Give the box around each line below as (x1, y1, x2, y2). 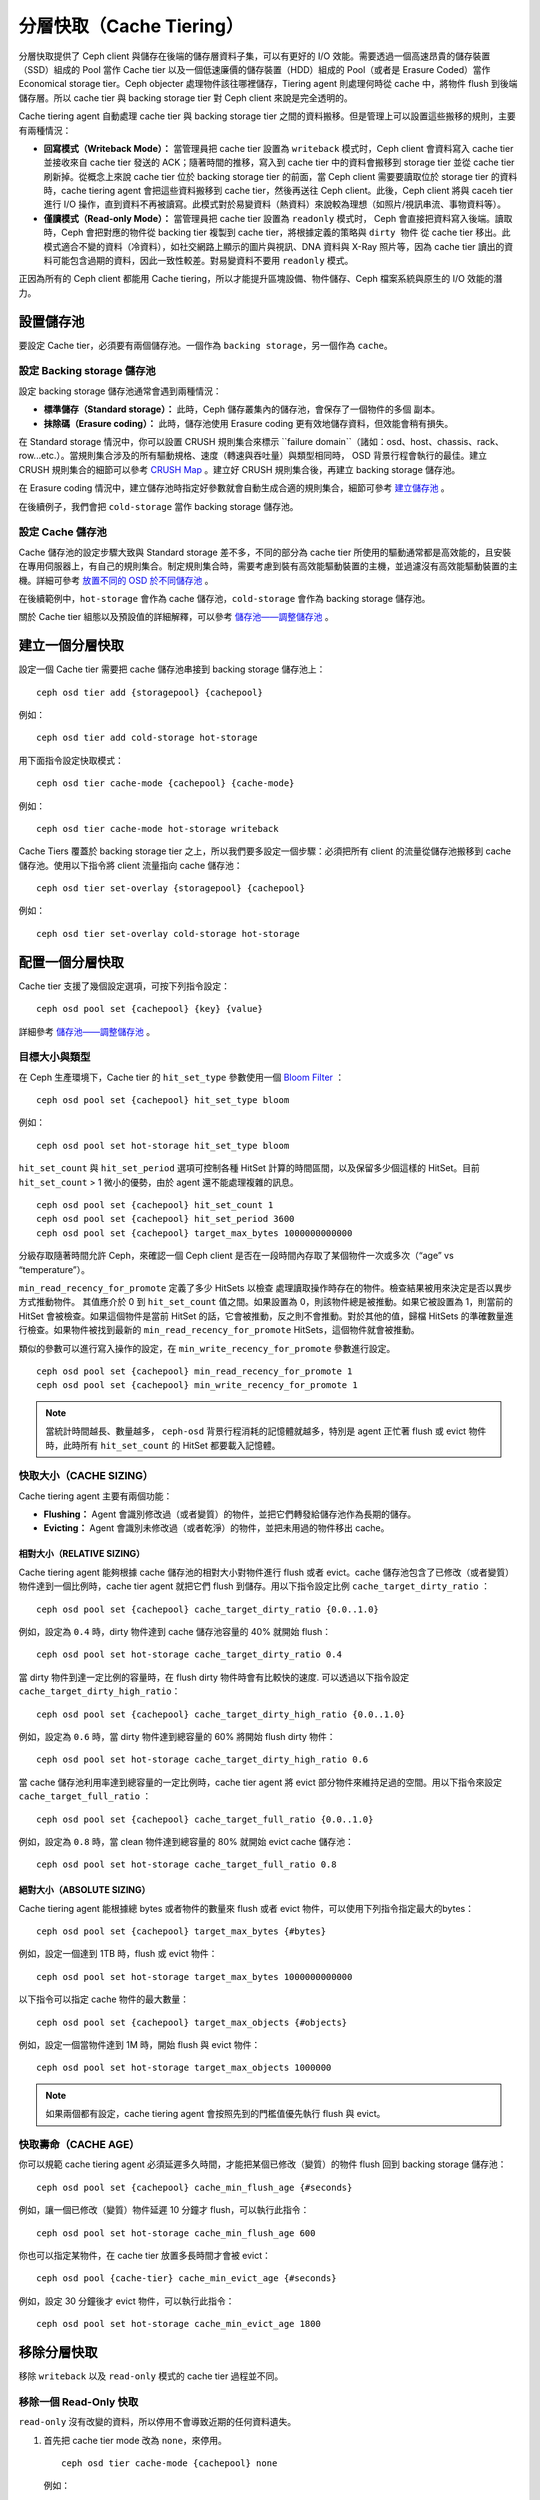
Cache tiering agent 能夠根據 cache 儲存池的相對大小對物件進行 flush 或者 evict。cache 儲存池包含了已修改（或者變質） (18, 1566, 515, 1578)
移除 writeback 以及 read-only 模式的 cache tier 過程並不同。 (18, 2370, 284, 2382)
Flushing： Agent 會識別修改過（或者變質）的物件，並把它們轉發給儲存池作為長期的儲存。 (43, 1508, 417, 1520)
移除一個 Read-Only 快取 (18, 2395, 139, 2409)
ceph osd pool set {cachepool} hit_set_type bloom (36, 1095, 290, 1106)
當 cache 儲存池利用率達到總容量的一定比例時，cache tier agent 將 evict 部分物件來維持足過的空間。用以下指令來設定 (18, 1776, 503, 1788)
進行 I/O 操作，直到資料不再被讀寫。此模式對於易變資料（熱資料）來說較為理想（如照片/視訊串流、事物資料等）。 (43, 198, 507, 210)
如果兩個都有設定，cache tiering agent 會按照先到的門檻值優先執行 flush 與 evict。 (45, 2108, 386, 2120)
